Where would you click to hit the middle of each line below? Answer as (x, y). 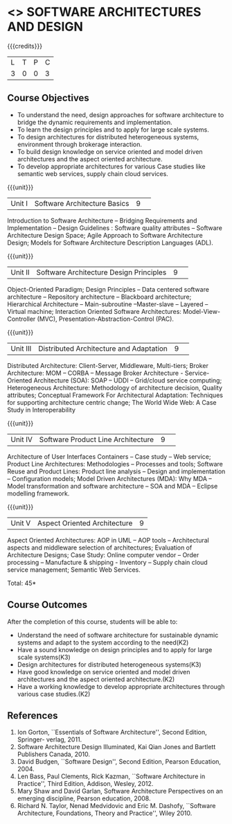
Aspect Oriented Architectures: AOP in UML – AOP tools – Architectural (108, 540)
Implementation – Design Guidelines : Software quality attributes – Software (115, 228)
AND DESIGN (45, 27)
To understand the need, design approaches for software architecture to (121, 114)
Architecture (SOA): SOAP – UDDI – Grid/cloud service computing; (128, 380)
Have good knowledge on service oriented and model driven (104, 672)
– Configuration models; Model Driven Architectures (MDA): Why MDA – (110, 478)
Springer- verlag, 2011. (50, 739)
